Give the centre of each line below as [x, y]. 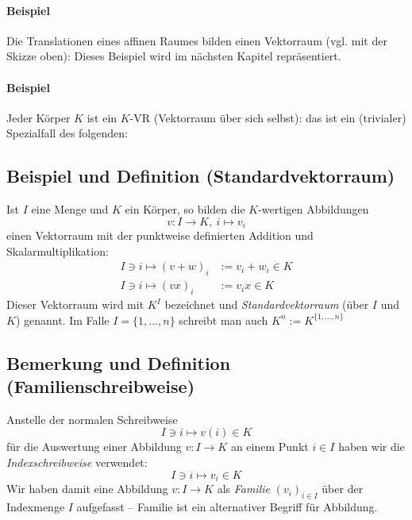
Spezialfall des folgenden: [67, 133]
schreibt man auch [223, 320]
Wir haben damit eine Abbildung [87, 489]
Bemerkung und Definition [119, 362]
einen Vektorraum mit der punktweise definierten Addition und [160, 235]
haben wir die [372, 447]
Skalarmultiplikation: [58, 250]
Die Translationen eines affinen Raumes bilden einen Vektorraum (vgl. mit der [197, 40]
